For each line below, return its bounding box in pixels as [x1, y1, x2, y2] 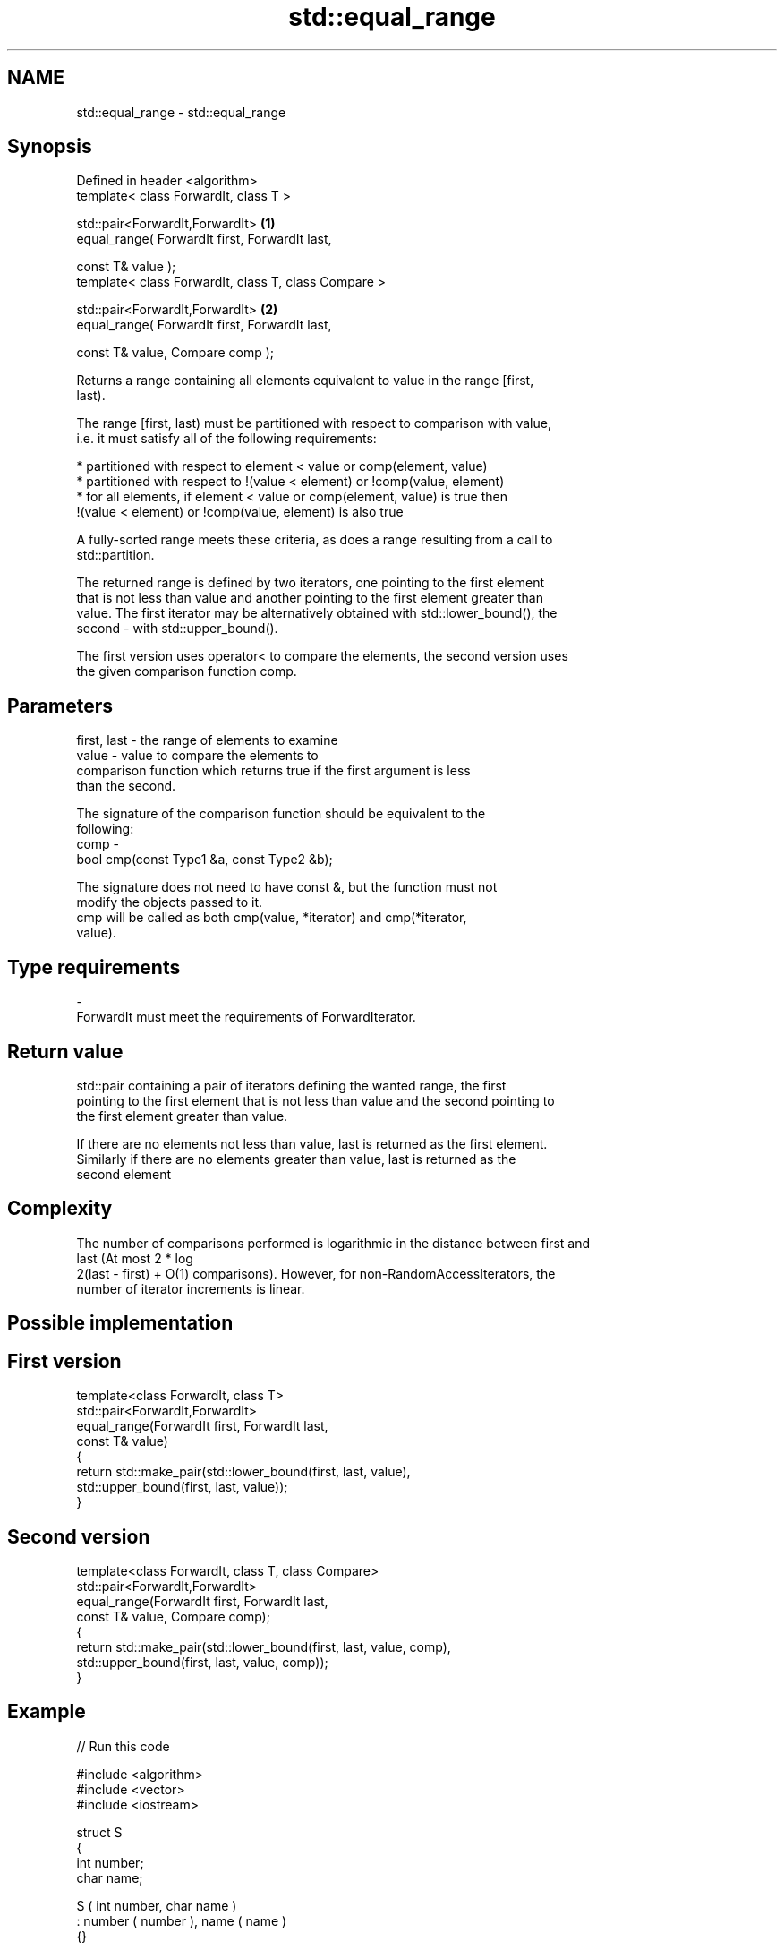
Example [7, 1700, 86, 1723]
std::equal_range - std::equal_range [76, 104, 286, 120]
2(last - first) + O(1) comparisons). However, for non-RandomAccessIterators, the [76, 1265, 556, 1281]
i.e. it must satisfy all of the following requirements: [76, 431, 377, 447]
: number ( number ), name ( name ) [76, 1912, 287, 1929]
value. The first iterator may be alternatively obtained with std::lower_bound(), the [76, 605, 558, 621]
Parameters [7, 694, 113, 717]
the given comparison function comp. [76, 663, 297, 680]
